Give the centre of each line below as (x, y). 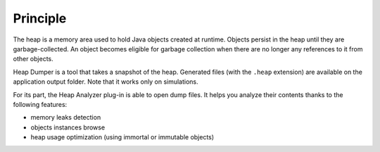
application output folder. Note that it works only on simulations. (106, 82)
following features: (40, 104)
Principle (40, 18)
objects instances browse (68, 127)
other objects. (33, 59)
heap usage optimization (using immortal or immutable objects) (122, 137)
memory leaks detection (66, 118)
